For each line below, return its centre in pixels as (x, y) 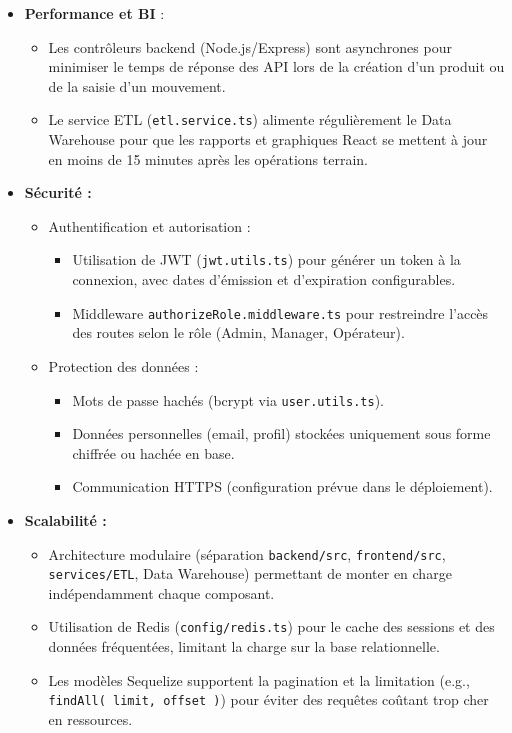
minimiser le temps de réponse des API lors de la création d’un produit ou (276, 66)
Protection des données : (123, 365)
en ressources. (90, 718)
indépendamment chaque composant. (161, 592)
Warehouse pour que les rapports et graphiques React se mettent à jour (268, 139)
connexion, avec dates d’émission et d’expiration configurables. (264, 279)
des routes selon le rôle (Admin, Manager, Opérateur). (238, 332)
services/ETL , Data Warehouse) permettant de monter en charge (250, 573)
